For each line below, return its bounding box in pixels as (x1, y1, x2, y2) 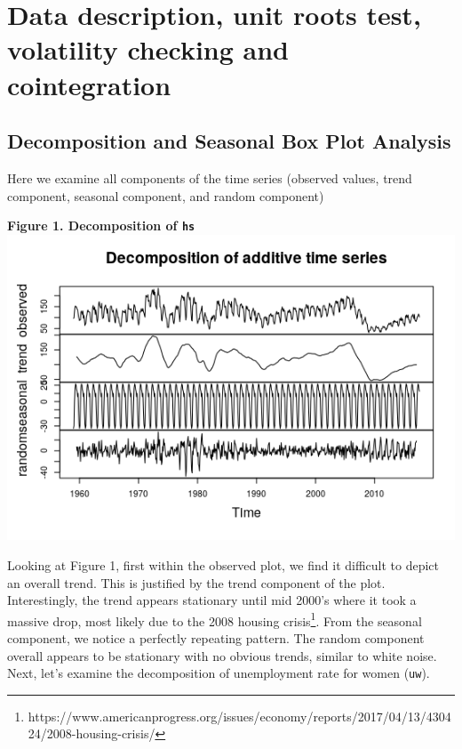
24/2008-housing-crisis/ (28, 724, 155, 743)
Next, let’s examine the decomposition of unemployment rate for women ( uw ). (7, 664, 430, 682)
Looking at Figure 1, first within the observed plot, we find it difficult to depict (7, 556, 440, 575)
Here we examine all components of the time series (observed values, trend (7, 168, 412, 187)
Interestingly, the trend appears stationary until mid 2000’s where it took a (7, 591, 417, 609)
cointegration (7, 66, 171, 102)
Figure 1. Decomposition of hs (7, 216, 195, 235)
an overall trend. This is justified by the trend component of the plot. (7, 573, 386, 592)
